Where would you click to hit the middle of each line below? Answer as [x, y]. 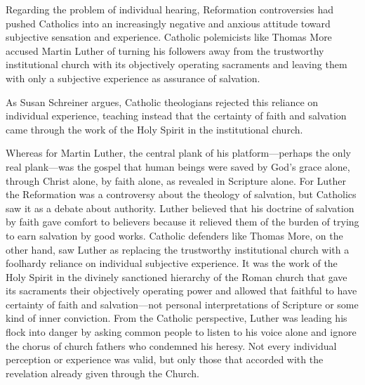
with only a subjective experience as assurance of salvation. [133, 78]
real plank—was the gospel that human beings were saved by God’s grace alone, [178, 166]
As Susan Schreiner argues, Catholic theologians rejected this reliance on [162, 102]
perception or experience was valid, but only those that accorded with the [165, 359]
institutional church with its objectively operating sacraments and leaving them [177, 64]
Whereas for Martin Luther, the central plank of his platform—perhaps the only [178, 153]
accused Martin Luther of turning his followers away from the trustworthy [165, 50]
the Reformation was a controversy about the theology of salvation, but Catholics [181, 194]
